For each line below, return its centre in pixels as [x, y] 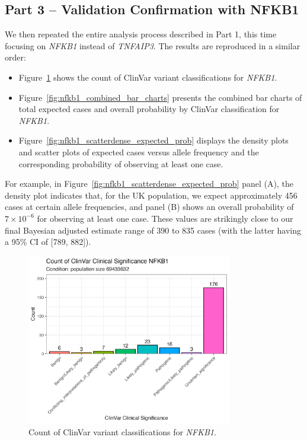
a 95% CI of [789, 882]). [48, 242]
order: [15, 57]
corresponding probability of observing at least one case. [121, 163]
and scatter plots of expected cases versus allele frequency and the [139, 152]
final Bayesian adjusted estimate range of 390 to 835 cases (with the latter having [153, 230]
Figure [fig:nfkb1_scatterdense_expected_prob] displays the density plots [153, 140]
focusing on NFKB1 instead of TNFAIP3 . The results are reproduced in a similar [153, 45]
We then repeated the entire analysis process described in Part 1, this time [141, 34]
